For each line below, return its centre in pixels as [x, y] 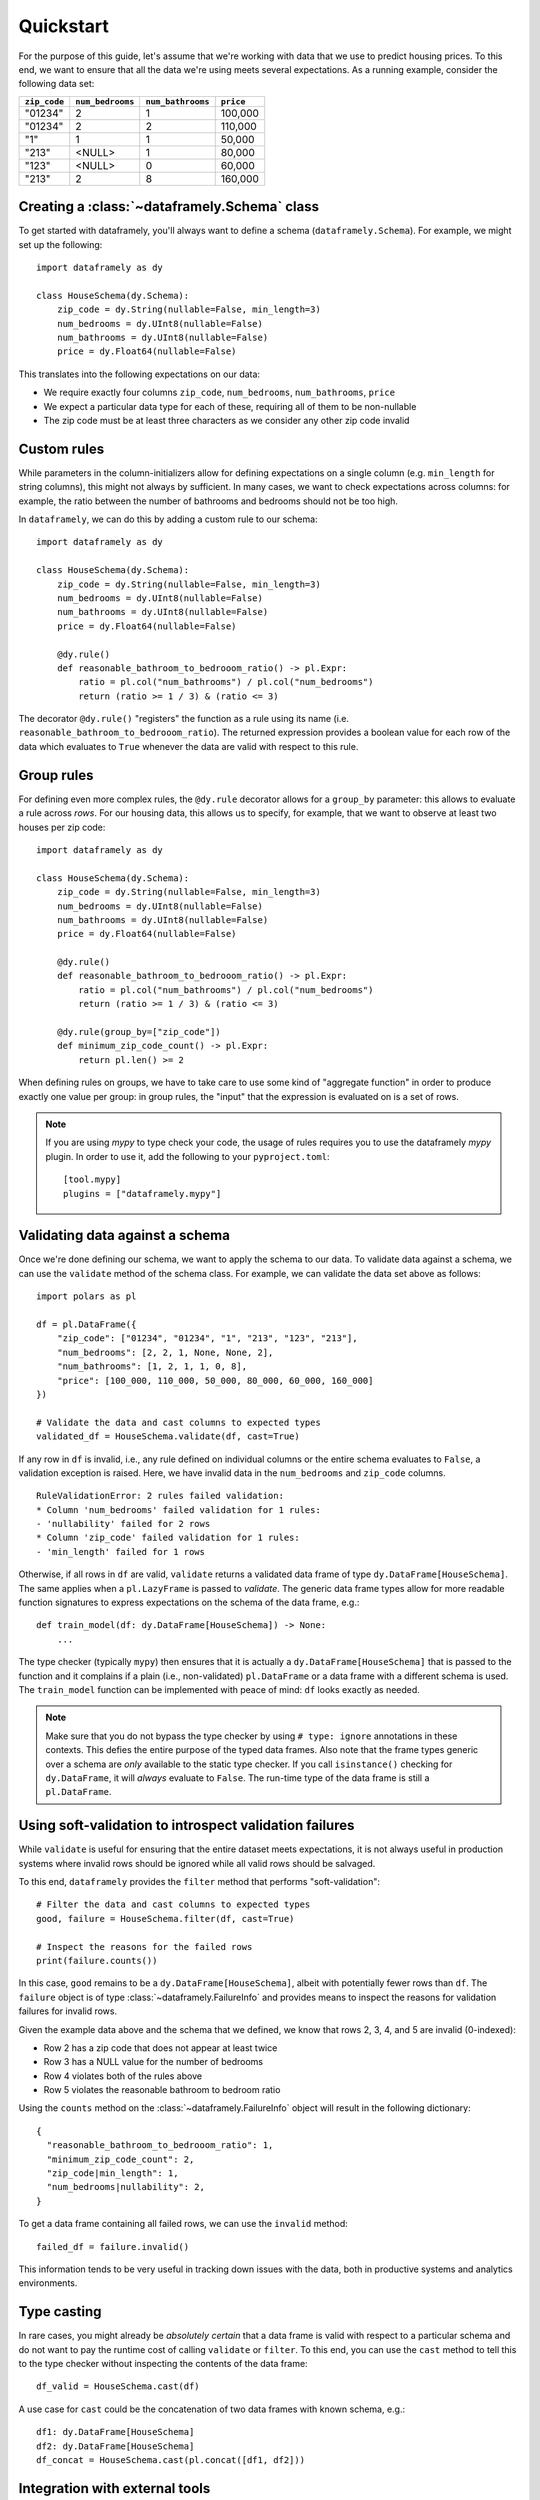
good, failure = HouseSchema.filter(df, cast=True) [165, 1918]
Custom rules [61, 448]
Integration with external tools [114, 2488]
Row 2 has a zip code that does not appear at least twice [160, 2047]
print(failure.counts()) [97, 1960]
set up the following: [60, 244]
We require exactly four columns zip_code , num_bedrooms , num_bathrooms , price [219, 392]
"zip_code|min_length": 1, [112, 2173]
